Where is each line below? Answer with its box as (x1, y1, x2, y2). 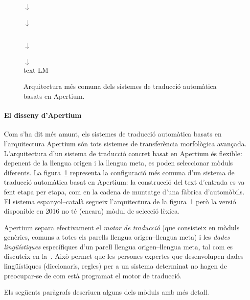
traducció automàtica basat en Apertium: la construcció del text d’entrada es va (4, 177, 245, 187)
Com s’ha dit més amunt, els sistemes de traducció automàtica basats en (4, 129, 222, 139)
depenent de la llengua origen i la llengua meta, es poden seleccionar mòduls (4, 158, 233, 168)
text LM (23, 64, 48, 75)
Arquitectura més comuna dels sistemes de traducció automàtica (23, 81, 217, 91)
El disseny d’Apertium (4, 110, 82, 120)
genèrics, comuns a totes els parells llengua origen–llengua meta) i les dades (4, 232, 230, 242)
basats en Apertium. (23, 90, 85, 101)
